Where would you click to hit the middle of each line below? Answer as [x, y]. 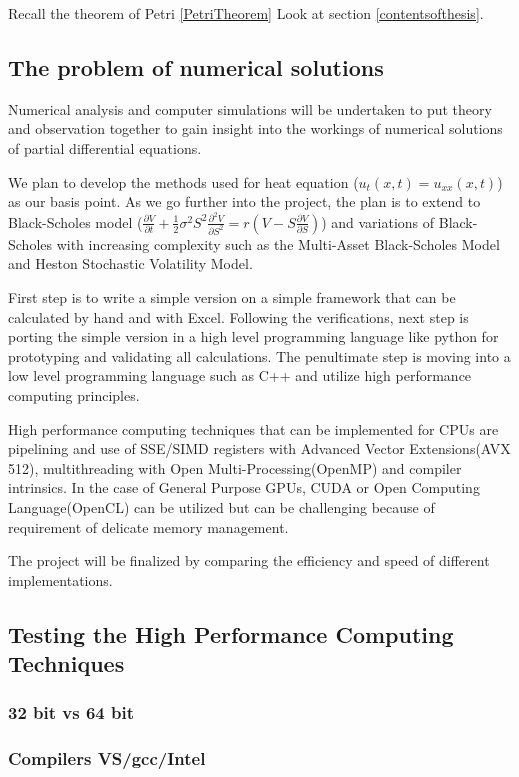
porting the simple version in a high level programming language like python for [253, 336]
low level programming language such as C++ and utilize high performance [240, 375]
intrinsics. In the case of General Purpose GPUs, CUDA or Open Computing [244, 487]
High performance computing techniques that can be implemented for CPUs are [253, 428]
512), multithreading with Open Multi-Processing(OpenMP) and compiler [235, 467]
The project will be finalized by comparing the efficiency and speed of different [249, 560]
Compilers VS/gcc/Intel [107, 758]
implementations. [60, 579]
